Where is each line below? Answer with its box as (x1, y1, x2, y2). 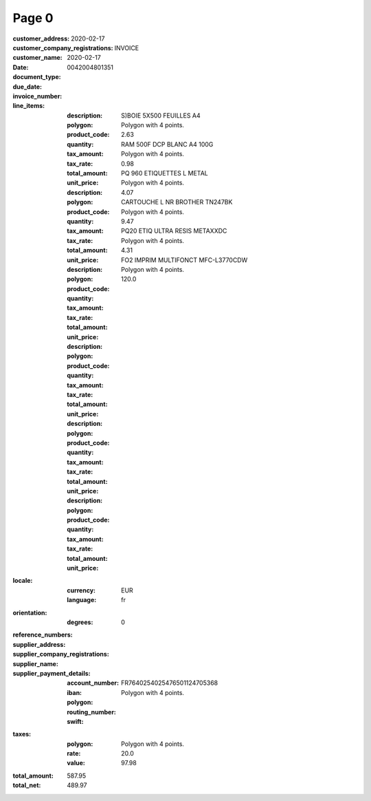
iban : (67, 688, 82, 696)
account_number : (67, 679, 120, 687)
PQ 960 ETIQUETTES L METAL (121, 169, 209, 178)
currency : (67, 586, 96, 595)
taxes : (12, 730, 32, 738)
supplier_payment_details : (12, 669, 91, 677)
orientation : (12, 608, 47, 617)
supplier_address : (12, 640, 66, 648)
